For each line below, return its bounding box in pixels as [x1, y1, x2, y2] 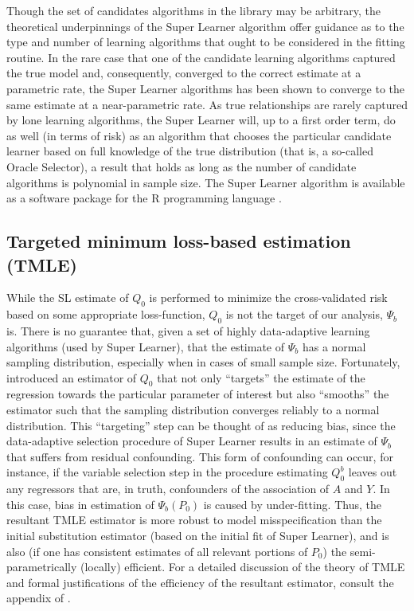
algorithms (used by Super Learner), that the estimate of [6, 338, 285, 354]
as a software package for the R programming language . [6, 190, 282, 206]
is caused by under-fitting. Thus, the [203, 495, 381, 512]
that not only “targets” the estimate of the [157, 369, 365, 386]
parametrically [6, 558, 77, 575]
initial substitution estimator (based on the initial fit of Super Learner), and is [6, 527, 389, 544]
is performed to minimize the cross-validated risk [149, 289, 388, 306]
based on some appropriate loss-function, [6, 306, 205, 323]
